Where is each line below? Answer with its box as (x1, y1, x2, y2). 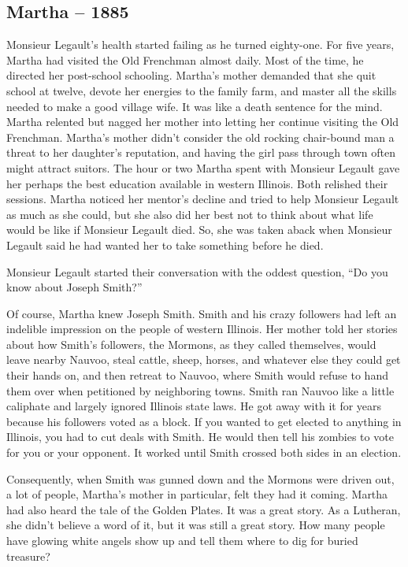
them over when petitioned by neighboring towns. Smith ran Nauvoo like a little (6, 382, 395, 398)
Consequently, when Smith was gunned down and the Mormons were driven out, (6, 470, 395, 487)
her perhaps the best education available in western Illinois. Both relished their (6, 175, 388, 191)
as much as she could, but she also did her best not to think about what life (6, 206, 373, 222)
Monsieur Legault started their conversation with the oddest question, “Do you (6, 263, 388, 280)
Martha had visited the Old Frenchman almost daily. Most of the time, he (6, 51, 364, 68)
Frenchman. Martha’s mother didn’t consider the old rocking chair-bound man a (6, 128, 395, 145)
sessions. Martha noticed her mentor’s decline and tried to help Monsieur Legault (6, 191, 399, 207)
